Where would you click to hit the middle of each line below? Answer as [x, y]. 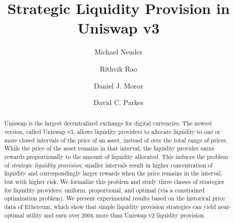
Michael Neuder [118, 52]
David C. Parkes [118, 102]
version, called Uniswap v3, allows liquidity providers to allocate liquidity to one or [112, 132]
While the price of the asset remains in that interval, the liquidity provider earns [109, 148]
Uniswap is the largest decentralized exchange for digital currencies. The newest [108, 123]
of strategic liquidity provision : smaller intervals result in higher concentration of [108, 165]
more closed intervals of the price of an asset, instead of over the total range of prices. [116, 140]
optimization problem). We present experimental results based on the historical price [114, 198]
